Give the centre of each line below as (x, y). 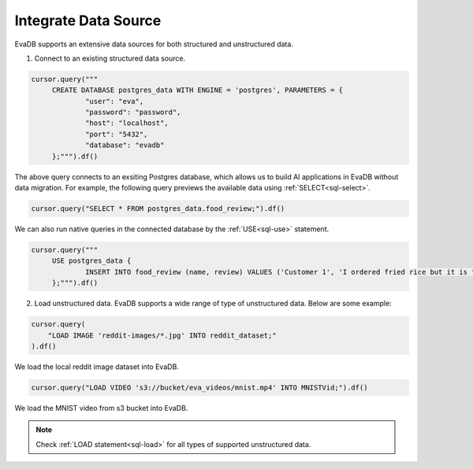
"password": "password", (133, 113)
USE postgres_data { (91, 261)
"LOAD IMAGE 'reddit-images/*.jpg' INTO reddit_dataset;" (162, 335)
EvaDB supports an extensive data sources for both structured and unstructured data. (154, 44)
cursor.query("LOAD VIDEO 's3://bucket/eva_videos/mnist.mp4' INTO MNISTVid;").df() (199, 387)
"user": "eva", (115, 101)
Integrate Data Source (88, 20)
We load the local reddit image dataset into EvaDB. (97, 367)
